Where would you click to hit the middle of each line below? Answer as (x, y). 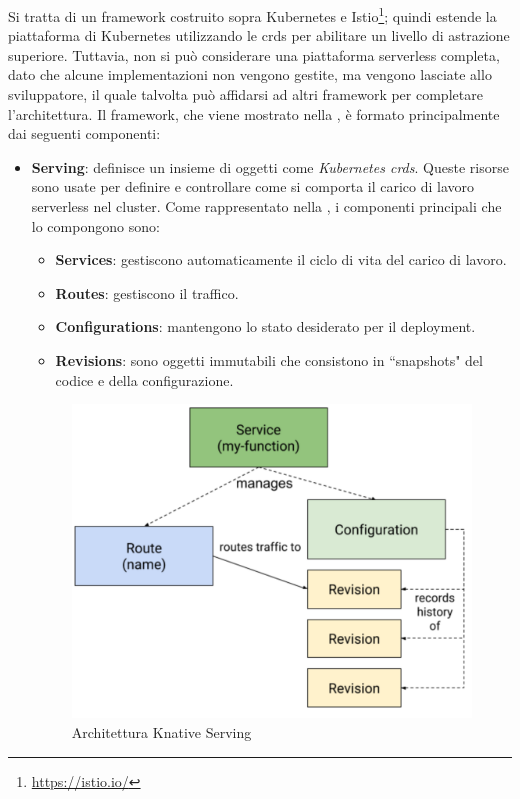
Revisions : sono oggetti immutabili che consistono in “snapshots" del (269, 359)
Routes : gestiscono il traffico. (147, 292)
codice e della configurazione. (144, 379)
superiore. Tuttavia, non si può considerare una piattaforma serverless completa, (254, 54)
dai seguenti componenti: (84, 133)
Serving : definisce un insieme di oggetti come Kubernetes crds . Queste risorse (270, 166)
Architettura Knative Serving (161, 731)
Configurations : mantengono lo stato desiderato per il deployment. (265, 326)
